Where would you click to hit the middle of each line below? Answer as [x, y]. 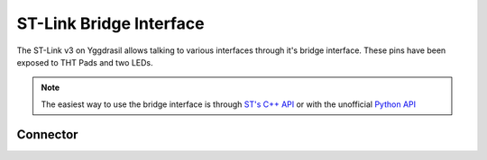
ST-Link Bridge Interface [110, 23]
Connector [47, 134]
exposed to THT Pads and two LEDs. [85, 62]
